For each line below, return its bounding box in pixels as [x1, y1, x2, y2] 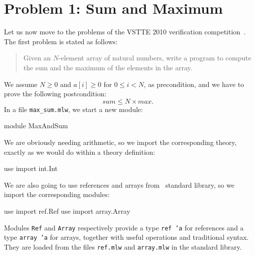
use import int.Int [4, 163, 58, 173]
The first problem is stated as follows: [4, 36, 118, 46]
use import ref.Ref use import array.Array [4, 205, 130, 216]
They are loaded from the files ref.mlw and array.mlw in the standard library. [4, 241, 242, 252]
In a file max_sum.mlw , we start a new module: [4, 104, 143, 114]
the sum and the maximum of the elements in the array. [23, 62, 192, 72]
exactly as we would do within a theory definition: [4, 146, 155, 157]
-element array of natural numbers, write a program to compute [59, 53, 252, 63]
